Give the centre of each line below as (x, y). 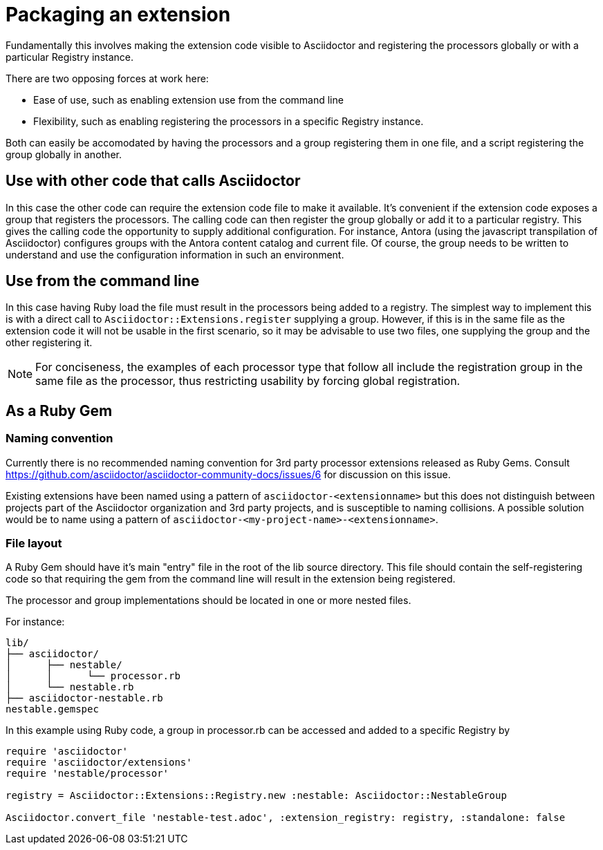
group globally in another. (64, 154)
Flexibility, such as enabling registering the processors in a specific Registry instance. (229, 121)
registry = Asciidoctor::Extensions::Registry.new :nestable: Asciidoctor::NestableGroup (256, 796)
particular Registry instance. (70, 57)
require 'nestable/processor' (87, 774)
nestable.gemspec (52, 709)
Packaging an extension (118, 15)
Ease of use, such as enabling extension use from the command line (188, 100)
